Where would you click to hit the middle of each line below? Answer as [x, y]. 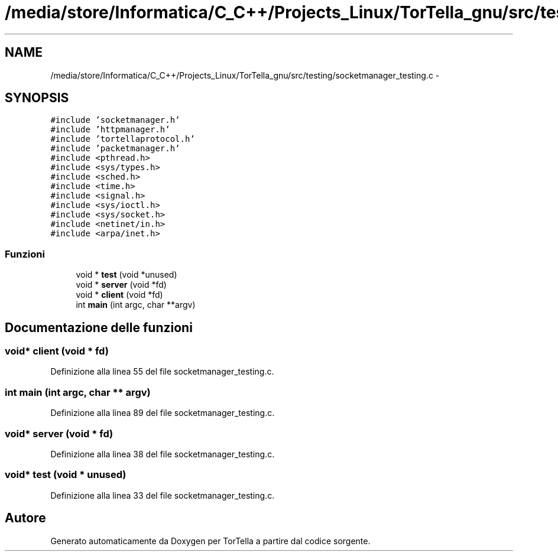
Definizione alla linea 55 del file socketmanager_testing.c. [162, 372]
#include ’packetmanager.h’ [115, 149]
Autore [25, 518]
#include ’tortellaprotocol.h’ [123, 139]
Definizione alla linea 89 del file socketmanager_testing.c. [163, 413]
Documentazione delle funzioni [99, 327]
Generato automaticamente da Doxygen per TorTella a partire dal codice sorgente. [210, 541]
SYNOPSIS [37, 98]
